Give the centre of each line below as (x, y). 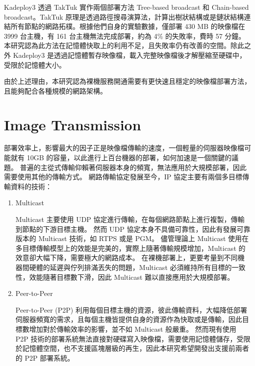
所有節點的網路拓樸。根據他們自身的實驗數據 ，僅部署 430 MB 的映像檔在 (128, 26)
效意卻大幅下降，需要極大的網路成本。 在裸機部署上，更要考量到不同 (127, 257)
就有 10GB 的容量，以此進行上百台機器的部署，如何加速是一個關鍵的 (121, 158)
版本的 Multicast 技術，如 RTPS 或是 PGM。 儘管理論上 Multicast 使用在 (132, 238)
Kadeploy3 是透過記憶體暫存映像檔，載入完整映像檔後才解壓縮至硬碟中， (129, 55)
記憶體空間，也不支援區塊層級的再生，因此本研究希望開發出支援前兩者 (136, 348)
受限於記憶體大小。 (35, 64)
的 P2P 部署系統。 (45, 357)
